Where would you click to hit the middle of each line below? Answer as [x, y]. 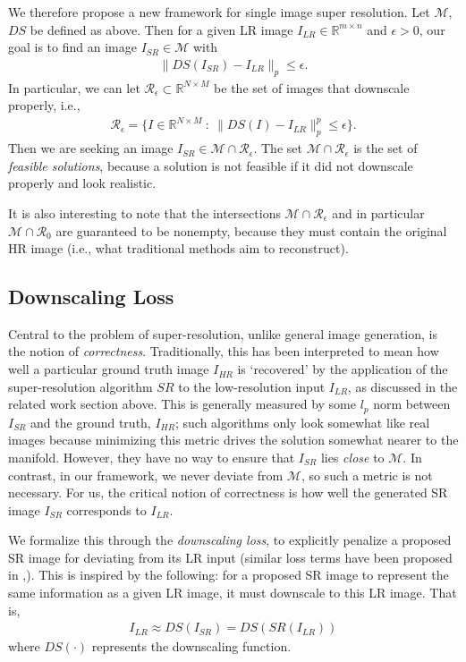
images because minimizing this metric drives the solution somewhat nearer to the [233, 440]
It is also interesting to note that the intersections [144, 212]
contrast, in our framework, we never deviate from [146, 475]
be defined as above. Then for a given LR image [161, 29]
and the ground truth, [91, 422]
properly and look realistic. [82, 183]
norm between [412, 404]
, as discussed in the [402, 386]
